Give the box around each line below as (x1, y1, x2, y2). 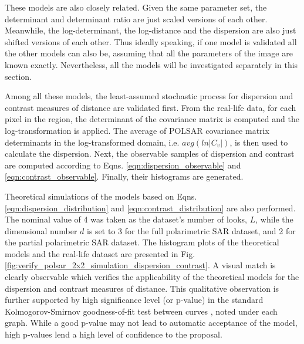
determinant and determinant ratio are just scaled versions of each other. (5, 12, 268, 25)
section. (5, 70, 32, 82)
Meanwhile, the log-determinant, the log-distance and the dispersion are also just (5, 24, 296, 36)
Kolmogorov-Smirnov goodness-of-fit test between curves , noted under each (5, 305, 278, 317)
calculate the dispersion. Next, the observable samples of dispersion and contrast (5, 147, 295, 160)
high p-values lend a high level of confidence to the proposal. (5, 328, 222, 340)
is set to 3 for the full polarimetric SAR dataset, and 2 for (87, 224, 296, 237)
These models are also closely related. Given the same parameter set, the (5, 1, 267, 13)
